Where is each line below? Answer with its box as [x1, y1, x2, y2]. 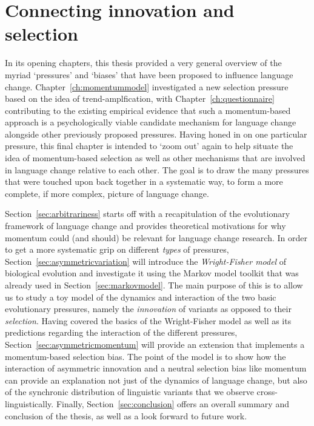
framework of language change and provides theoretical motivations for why [5, 219, 286, 232]
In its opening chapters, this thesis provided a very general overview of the [5, 56, 282, 69]
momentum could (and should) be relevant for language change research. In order [5, 231, 307, 244]
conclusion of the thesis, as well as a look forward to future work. [5, 409, 247, 422]
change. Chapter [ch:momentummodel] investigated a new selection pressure [5, 80, 289, 93]
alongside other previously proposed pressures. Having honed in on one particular [5, 127, 307, 140]
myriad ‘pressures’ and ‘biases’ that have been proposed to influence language [5, 68, 293, 81]
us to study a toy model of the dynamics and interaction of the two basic [5, 290, 276, 303]
